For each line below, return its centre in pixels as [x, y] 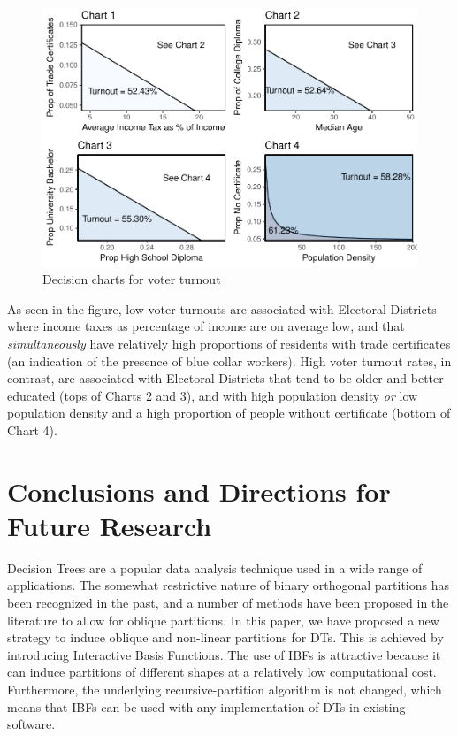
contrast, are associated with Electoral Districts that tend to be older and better [225, 378]
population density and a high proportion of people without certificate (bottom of [229, 413]
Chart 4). [32, 429]
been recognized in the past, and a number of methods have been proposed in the [228, 602]
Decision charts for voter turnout [132, 279]
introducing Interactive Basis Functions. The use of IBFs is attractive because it [224, 654]
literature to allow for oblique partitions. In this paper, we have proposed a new [223, 620]
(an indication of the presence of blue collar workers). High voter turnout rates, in [229, 360]
